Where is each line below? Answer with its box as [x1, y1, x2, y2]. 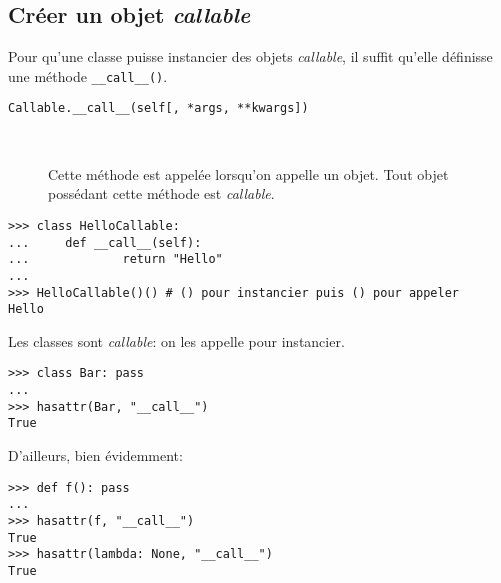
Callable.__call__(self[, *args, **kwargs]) [8, 101, 309, 116]
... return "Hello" [8, 252, 223, 267]
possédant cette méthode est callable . [48, 183, 275, 204]
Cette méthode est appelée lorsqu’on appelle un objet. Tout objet [48, 163, 449, 184]
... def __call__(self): [8, 235, 202, 250]
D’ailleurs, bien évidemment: [8, 445, 183, 466]
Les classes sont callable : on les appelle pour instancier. [8, 330, 345, 351]
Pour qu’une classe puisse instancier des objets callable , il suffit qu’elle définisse [8, 46, 493, 67]
